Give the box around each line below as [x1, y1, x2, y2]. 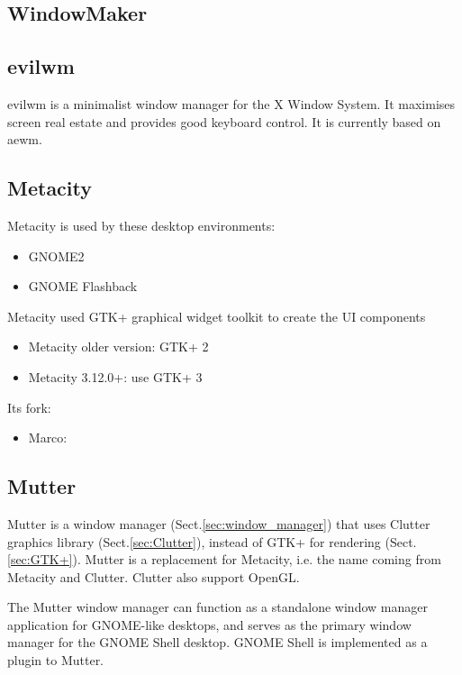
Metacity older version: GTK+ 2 [28, 337, 209, 356]
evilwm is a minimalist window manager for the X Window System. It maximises [7, 94, 456, 113]
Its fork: [7, 397, 51, 416]
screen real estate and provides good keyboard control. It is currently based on [7, 112, 441, 131]
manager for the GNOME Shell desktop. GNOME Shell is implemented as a [7, 633, 428, 652]
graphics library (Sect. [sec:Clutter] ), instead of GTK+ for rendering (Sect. [7, 532, 417, 551]
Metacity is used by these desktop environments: [7, 215, 276, 234]
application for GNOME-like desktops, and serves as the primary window [7, 615, 412, 634]
